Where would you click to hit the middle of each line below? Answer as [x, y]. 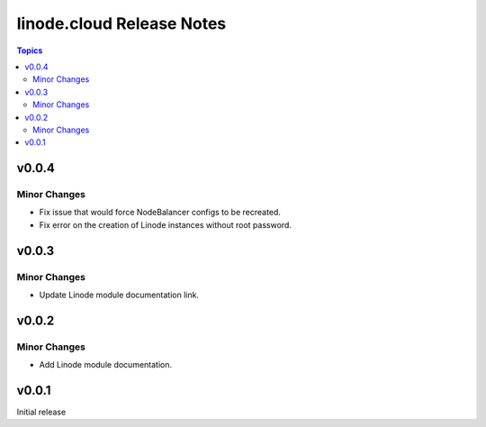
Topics [30, 50]
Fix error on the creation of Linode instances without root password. [166, 224]
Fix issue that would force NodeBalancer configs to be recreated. [160, 213]
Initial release [41, 412]
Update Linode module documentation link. [119, 295]
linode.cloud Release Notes [121, 23]
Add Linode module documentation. [106, 365]
